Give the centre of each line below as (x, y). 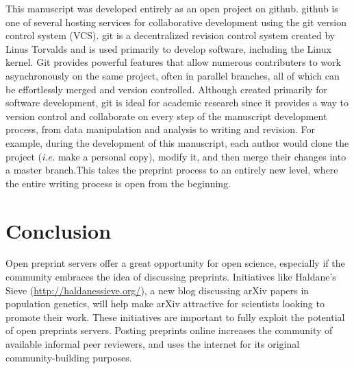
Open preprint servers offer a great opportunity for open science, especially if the (175, 263)
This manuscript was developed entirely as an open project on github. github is (172, 8)
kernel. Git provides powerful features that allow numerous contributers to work (173, 62)
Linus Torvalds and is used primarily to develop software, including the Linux (168, 48)
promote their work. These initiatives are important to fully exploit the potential (175, 317)
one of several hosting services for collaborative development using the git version (176, 22)
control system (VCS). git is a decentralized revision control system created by (170, 35)
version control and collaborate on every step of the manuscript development (166, 116)
